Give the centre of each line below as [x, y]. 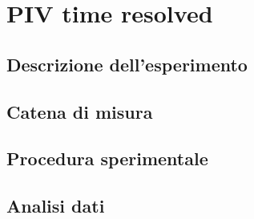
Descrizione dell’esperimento [127, 64]
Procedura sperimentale [107, 158]
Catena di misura [80, 111]
